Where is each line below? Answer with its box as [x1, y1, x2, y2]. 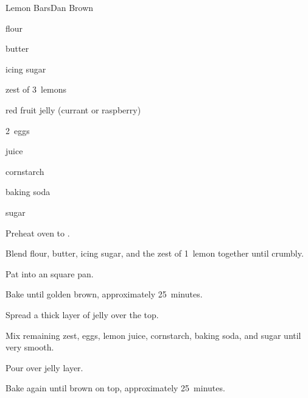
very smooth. [5, 341, 54, 354]
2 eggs [5, 124, 30, 137]
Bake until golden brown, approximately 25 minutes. [5, 288, 203, 300]
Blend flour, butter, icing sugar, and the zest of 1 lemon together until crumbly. [5, 247, 304, 260]
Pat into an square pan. [5, 267, 94, 280]
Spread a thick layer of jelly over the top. [5, 308, 159, 321]
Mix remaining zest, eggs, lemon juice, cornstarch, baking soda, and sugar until [5, 329, 301, 341]
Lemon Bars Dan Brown [5, 1, 94, 13]
